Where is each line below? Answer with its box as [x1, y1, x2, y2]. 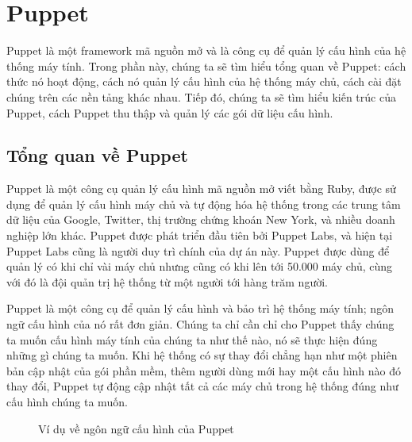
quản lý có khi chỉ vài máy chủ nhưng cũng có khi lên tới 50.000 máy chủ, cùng [6, 258, 393, 275]
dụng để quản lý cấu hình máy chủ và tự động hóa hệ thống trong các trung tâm [6, 195, 401, 212]
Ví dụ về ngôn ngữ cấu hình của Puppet [38, 420, 234, 436]
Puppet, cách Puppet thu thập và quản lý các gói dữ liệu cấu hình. [6, 104, 333, 121]
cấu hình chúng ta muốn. [6, 394, 128, 410]
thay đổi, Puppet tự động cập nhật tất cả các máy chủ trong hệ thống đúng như [6, 378, 399, 394]
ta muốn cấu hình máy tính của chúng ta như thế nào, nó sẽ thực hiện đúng [6, 331, 378, 348]
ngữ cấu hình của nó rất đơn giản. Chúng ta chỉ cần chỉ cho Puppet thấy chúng [6, 316, 395, 332]
